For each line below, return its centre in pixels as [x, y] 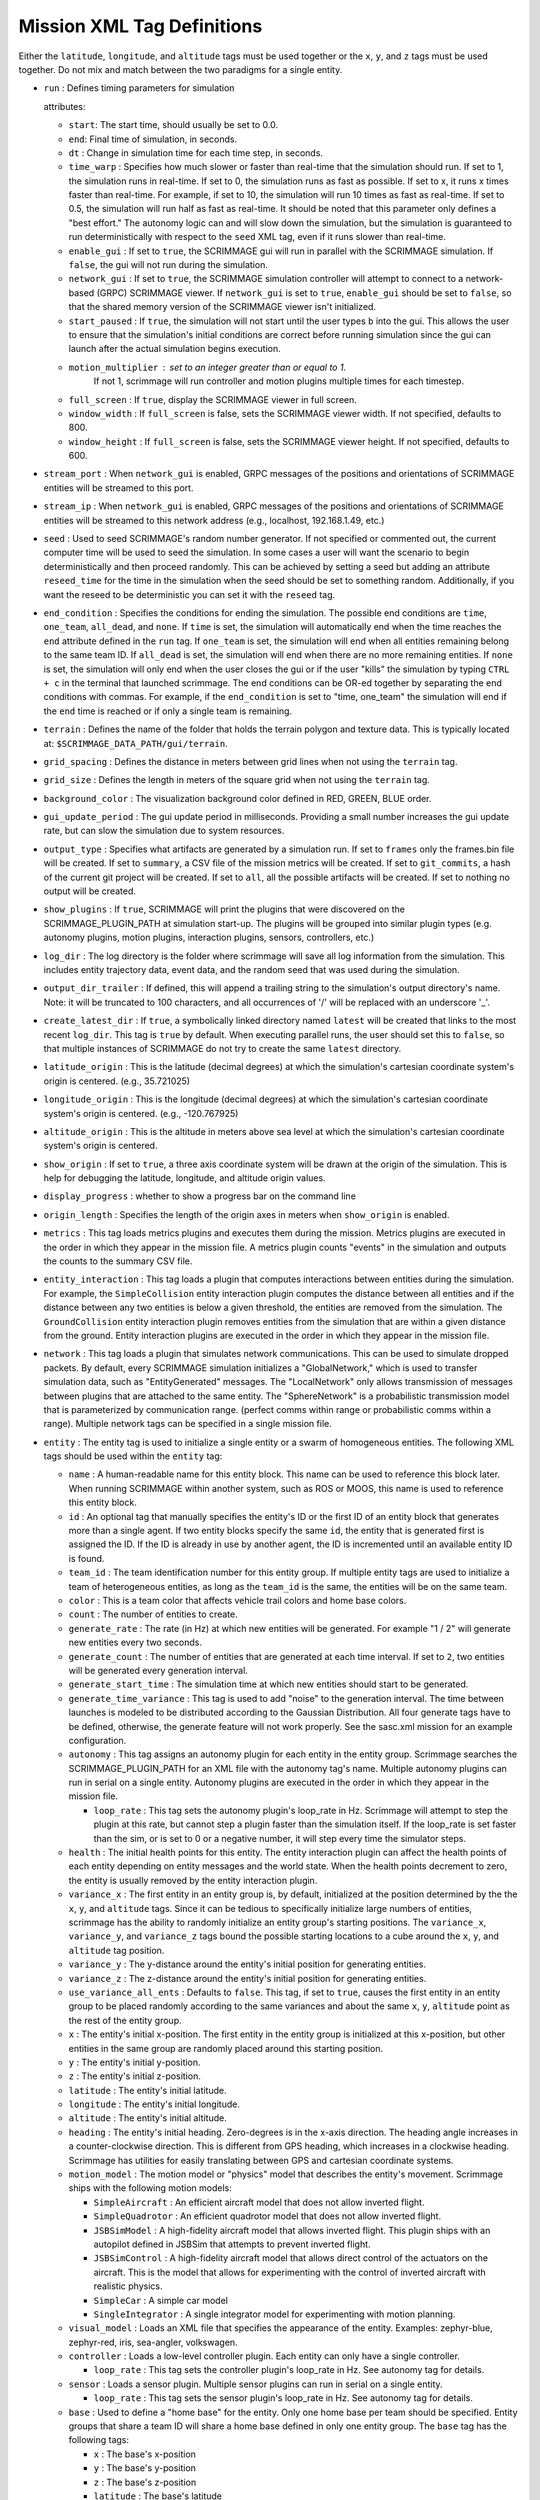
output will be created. [90, 891]
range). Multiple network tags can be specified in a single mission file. [187, 1424]
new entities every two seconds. [135, 1642]
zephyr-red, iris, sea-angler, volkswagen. [153, 2342]
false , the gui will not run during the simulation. [168, 265]
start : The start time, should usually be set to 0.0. [173, 125]
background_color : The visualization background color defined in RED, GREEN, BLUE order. [237, 798]
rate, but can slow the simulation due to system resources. [164, 831]
